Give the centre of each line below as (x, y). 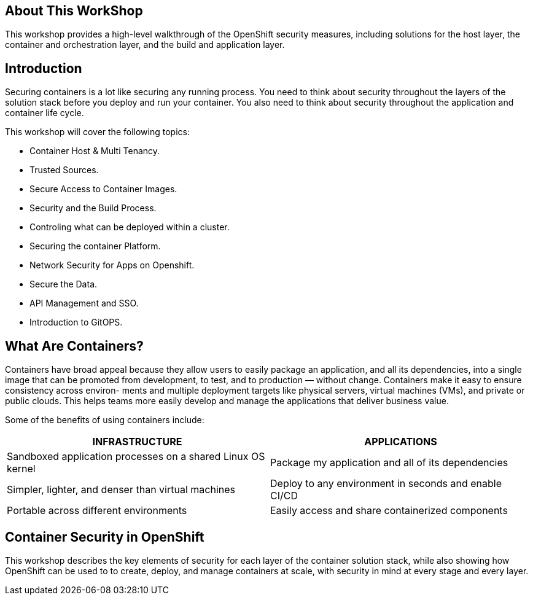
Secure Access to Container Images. (103, 189)
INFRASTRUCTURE (137, 442)
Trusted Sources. (64, 170)
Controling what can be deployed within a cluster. (130, 227)
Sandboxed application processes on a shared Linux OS (136, 457)
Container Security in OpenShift (105, 537)
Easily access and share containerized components (389, 511)
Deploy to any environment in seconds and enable (386, 484)
